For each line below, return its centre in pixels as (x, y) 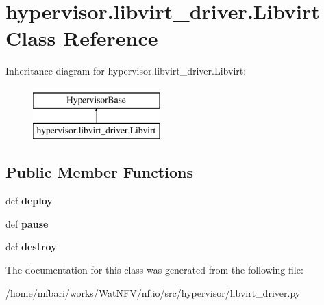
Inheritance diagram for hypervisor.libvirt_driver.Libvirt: (126, 71)
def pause (27, 223)
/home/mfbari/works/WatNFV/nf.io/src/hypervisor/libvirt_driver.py (153, 292)
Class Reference (82, 38)
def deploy (29, 201)
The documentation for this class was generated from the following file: (154, 270)
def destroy (31, 247)
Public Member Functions (99, 172)
